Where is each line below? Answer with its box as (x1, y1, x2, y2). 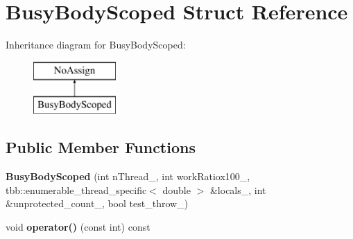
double (162, 182, 191, 197)
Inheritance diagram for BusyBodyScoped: (6, 37, 186, 52)
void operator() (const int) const (6, 219, 150, 233)
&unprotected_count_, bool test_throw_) (6, 196, 189, 211)
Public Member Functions (6, 136, 196, 158)
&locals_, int (209, 182, 266, 197)
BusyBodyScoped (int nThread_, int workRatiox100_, (6, 169, 250, 184)
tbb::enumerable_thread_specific (6, 182, 147, 197)
